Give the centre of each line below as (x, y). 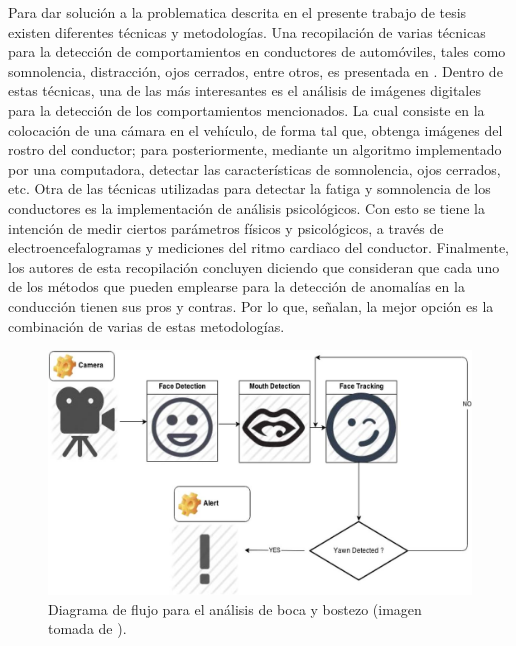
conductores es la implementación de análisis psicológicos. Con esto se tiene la (246, 207)
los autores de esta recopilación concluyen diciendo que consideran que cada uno (254, 266)
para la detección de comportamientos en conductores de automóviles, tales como (257, 51)
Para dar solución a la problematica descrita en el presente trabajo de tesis (237, 12)
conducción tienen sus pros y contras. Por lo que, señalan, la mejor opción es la (251, 305)
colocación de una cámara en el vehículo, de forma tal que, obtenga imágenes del (255, 129)
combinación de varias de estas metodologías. (146, 325)
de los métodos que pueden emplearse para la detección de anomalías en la (236, 286)
